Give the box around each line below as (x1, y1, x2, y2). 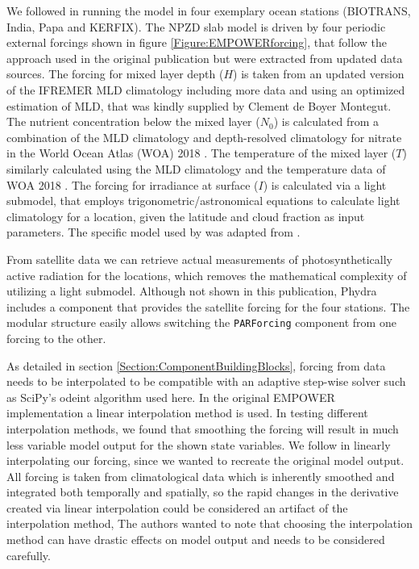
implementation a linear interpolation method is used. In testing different (6, 404, 368, 421)
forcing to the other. (6, 329, 106, 346)
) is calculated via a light (263, 176, 387, 193)
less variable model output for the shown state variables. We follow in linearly (6, 436, 391, 453)
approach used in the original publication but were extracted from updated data (6, 49, 403, 66)
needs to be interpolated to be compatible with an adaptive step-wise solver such (6, 373, 406, 390)
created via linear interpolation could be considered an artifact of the (6, 499, 348, 516)
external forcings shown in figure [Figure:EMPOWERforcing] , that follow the (6, 34, 387, 51)
